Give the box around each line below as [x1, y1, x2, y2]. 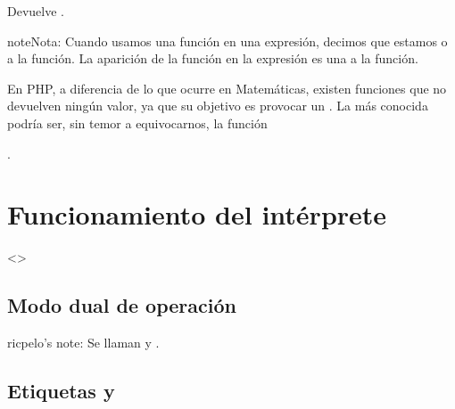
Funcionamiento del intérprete [7, 196, 387, 233]
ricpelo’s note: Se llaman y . [7, 333, 160, 352]
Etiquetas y [7, 377, 115, 405]
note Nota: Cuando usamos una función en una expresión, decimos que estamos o [7, 31, 448, 50]
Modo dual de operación [7, 291, 236, 319]
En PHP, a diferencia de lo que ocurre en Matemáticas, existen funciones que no [7, 78, 447, 97]
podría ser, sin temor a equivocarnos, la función [7, 113, 268, 132]
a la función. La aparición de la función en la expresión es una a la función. [7, 49, 418, 68]
